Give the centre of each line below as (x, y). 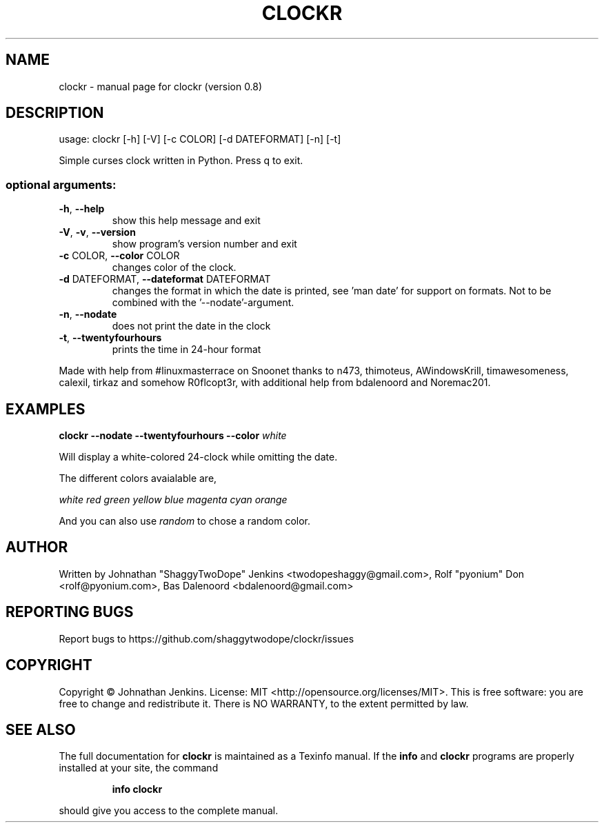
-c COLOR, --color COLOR (119, 256)
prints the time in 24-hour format (187, 350)
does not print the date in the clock (191, 326)
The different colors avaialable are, (138, 478)
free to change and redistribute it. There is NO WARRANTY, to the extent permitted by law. (264, 703)
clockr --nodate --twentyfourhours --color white (173, 436)
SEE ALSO (41, 729)
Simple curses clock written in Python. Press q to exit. (181, 161)
